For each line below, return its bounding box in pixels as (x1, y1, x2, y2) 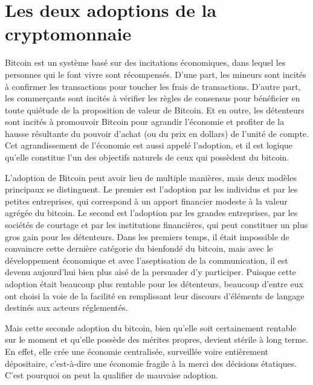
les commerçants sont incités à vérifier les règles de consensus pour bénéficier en (5, 92, 300, 104)
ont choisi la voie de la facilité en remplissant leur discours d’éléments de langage (5, 289, 305, 302)
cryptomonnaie (5, 21, 132, 46)
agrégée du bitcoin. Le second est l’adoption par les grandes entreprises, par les (5, 206, 298, 219)
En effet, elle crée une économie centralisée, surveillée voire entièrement (5, 345, 269, 357)
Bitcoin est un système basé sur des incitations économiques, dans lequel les (5, 56, 286, 69)
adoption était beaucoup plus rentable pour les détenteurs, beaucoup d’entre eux (5, 278, 303, 290)
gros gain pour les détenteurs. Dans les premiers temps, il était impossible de (5, 230, 289, 243)
